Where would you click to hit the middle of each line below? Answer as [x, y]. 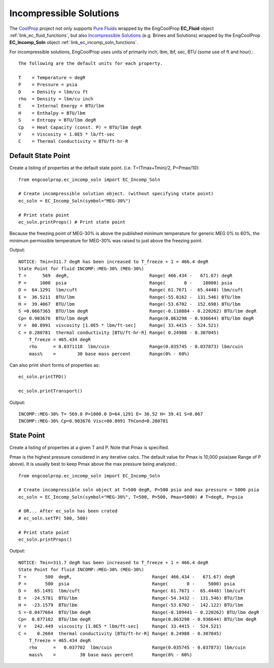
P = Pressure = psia [48, 85]
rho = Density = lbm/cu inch [56, 99]
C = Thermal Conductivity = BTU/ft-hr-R [73, 141]
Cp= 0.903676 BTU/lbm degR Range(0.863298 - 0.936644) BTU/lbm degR [136, 318]
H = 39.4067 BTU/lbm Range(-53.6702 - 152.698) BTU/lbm [129, 304]
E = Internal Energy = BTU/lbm [61, 106]
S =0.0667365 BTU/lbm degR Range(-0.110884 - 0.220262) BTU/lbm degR [138, 311]
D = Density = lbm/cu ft [53, 92]
